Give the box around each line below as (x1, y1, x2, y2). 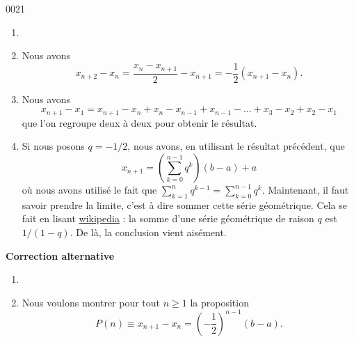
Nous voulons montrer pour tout (22, 295, 161, 309)
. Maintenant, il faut (262, 182, 349, 197)
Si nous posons (22, 139, 85, 153)
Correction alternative (6, 248, 115, 263)
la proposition (190, 295, 249, 309)
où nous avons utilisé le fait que (22, 182, 157, 197)
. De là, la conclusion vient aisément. (70, 225, 227, 240)
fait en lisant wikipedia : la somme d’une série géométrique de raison (22, 211, 314, 226)
